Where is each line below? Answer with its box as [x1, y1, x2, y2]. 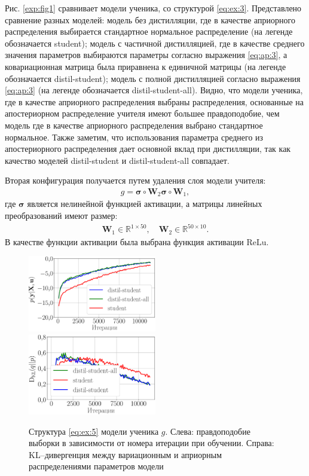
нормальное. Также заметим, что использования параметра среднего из [5, 130, 264, 143]
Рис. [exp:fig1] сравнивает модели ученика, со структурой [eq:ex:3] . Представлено [5, 2, 302, 14]
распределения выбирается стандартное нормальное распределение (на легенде [5, 25, 293, 38]
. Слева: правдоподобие [165, 425, 250, 437]
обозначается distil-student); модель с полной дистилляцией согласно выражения [5, 72, 301, 84]
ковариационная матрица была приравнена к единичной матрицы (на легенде [5, 60, 286, 72]
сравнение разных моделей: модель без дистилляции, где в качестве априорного [5, 13, 295, 26]
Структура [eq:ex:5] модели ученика [29, 425, 159, 437]
